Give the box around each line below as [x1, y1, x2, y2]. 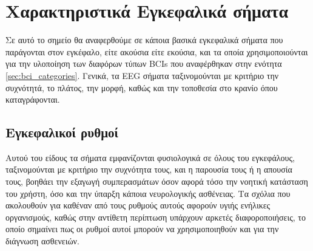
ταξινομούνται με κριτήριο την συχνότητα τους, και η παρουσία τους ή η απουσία [5, 163, 292, 176]
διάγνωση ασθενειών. [5, 235, 79, 247]
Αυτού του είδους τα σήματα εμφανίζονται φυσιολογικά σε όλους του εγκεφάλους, [5, 151, 295, 163]
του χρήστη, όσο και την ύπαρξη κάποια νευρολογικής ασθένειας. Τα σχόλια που [5, 187, 291, 199]
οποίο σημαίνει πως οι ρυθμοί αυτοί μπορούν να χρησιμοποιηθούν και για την [5, 222, 279, 235]
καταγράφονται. [5, 93, 60, 106]
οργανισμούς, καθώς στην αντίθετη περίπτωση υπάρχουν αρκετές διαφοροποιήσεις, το [5, 210, 306, 223]
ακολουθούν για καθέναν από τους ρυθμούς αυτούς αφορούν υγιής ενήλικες [5, 199, 271, 211]
